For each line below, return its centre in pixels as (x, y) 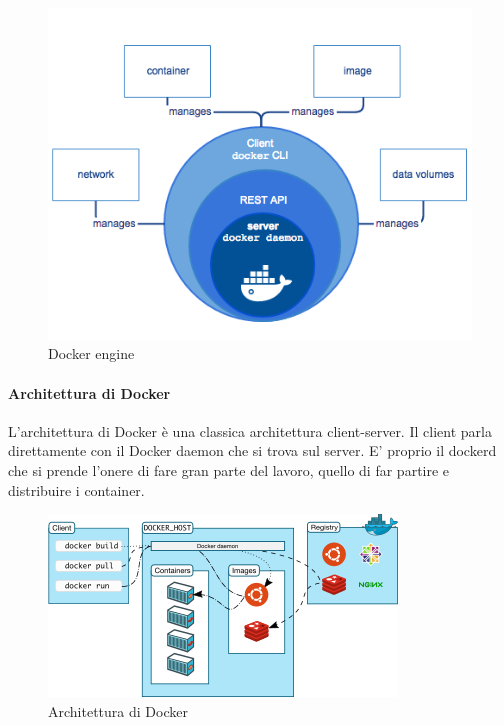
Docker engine (91, 353)
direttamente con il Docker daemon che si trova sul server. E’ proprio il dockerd (252, 450)
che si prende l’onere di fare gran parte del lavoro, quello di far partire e (229, 469)
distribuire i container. (76, 489)
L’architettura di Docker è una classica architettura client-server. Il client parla (250, 430)
